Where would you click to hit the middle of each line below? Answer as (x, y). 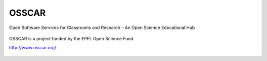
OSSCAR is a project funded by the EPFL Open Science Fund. (72, 38)
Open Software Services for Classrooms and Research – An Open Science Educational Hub (102, 28)
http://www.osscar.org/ (33, 48)
